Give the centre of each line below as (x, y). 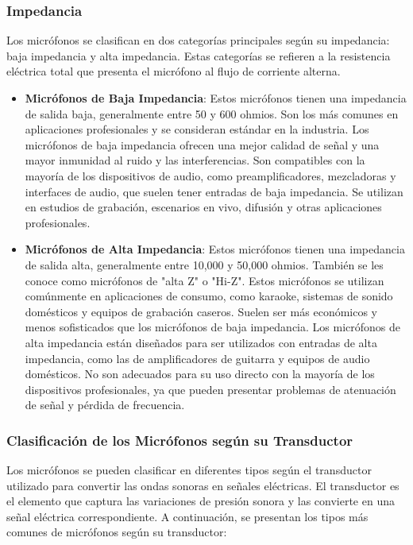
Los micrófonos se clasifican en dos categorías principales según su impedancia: (198, 40)
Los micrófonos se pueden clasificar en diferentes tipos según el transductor (189, 470)
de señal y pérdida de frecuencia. (105, 405)
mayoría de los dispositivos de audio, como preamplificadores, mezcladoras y (210, 175)
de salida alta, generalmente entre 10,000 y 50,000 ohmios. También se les (204, 264)
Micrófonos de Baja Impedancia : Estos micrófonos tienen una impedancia (216, 98)
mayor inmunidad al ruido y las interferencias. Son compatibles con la (195, 160)
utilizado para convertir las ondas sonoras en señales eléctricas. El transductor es (203, 485)
